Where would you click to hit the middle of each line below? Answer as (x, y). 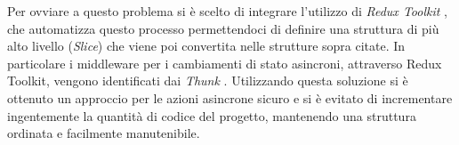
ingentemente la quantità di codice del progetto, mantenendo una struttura (212, 115)
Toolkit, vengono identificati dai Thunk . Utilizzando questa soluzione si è (208, 81)
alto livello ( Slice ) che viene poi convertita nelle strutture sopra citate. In (206, 46)
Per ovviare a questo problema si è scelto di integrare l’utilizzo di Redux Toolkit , (227, 11)
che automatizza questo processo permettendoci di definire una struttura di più (223, 28)
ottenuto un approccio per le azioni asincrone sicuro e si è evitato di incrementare (230, 97)
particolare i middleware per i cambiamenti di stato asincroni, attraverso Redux (225, 63)
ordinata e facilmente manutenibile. (104, 133)
